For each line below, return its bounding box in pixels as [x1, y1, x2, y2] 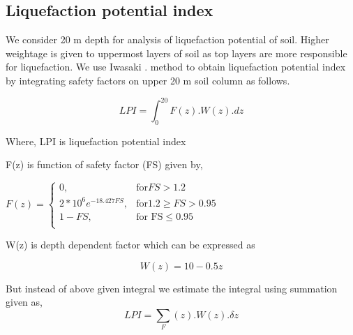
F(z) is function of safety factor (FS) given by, [6, 157, 203, 172]
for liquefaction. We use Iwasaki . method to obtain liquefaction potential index [6, 59, 346, 74]
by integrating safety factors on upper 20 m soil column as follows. [6, 73, 290, 87]
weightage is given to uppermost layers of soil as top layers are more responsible [6, 45, 347, 60]
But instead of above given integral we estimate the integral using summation [6, 281, 338, 295]
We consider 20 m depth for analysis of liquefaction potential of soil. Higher [6, 32, 329, 47]
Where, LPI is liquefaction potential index [6, 133, 186, 148]
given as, [6, 295, 43, 309]
